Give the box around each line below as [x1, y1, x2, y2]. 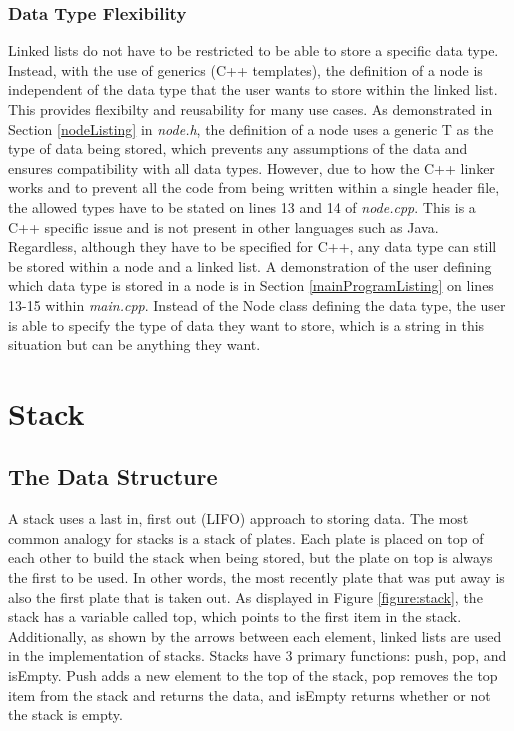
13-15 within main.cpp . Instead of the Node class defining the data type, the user [8, 294, 506, 315]
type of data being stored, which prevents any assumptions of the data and [8, 138, 468, 159]
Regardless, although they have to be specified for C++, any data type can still [8, 236, 497, 257]
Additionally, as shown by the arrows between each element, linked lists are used [8, 625, 502, 646]
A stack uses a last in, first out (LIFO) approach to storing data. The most [8, 508, 469, 529]
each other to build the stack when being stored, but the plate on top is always [8, 547, 493, 568]
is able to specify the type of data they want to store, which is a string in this [8, 314, 485, 335]
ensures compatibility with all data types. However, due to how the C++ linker [8, 157, 495, 178]
